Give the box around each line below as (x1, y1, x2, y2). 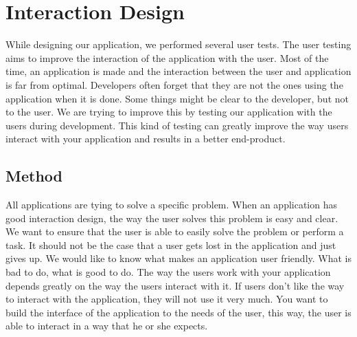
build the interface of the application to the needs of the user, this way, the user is (5, 305, 352, 319)
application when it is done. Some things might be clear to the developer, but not (5, 91, 349, 105)
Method (5, 165, 62, 186)
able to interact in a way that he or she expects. (5, 318, 208, 333)
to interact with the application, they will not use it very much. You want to (5, 292, 328, 306)
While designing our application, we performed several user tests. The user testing (5, 37, 352, 52)
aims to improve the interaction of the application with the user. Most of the (5, 50, 329, 65)
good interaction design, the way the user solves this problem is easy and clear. (5, 210, 338, 225)
